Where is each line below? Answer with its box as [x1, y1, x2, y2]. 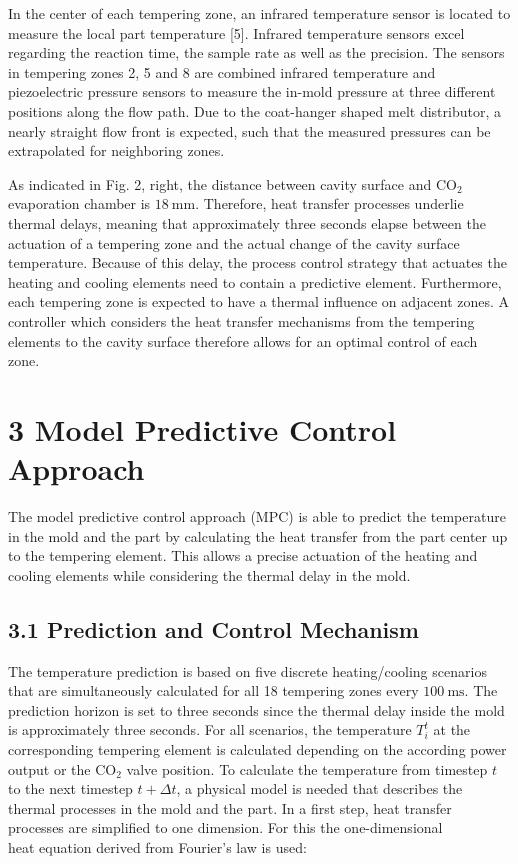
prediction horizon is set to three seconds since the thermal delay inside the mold [8, 699, 505, 720]
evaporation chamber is [8, 193, 151, 214]
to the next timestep [8, 778, 133, 799]
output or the [8, 758, 91, 779]
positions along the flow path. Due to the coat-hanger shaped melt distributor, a [8, 100, 501, 121]
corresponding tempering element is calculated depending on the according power [8, 738, 507, 759]
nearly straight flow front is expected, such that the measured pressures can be [8, 120, 491, 141]
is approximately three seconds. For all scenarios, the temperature [8, 719, 412, 740]
